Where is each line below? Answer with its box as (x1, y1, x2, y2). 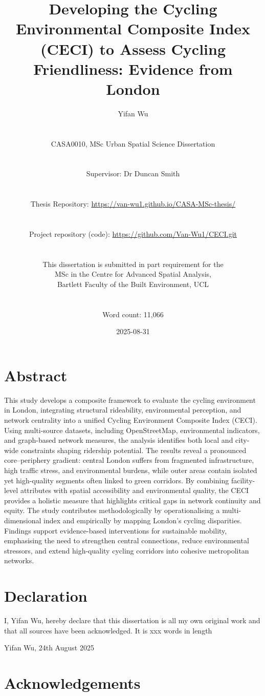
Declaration (4, 585, 87, 606)
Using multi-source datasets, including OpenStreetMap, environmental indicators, (4, 424, 260, 435)
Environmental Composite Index (15, 18, 251, 39)
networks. (4, 555, 34, 566)
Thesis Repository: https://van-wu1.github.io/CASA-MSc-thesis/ (30, 198, 236, 209)
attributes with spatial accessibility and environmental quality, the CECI (20, 485, 249, 496)
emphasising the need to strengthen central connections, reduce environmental (4, 535, 249, 546)
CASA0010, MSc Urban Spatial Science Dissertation (51, 138, 215, 149)
